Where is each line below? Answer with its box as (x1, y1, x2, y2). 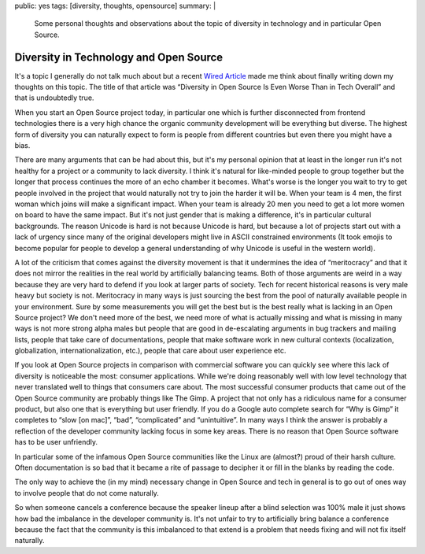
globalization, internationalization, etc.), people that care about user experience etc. (14, 346, 286, 356)
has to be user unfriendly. (14, 438, 98, 447)
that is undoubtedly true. (14, 93, 94, 102)
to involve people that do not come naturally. (14, 488, 159, 497)
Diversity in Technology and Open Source (14, 50, 224, 64)
